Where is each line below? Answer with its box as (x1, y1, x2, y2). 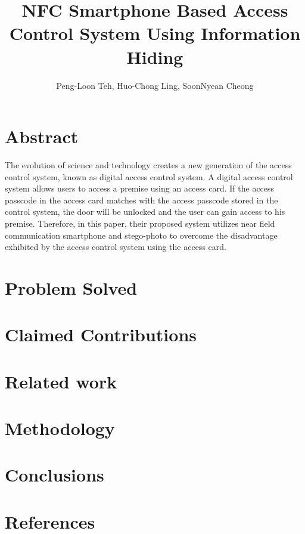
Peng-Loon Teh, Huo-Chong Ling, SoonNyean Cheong (56, 79, 254, 91)
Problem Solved (5, 275, 138, 300)
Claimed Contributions (5, 322, 197, 347)
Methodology (5, 416, 115, 440)
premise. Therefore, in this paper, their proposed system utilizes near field (5, 217, 275, 229)
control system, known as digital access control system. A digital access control (5, 170, 293, 183)
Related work (5, 369, 117, 393)
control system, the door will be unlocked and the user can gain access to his (5, 205, 285, 218)
